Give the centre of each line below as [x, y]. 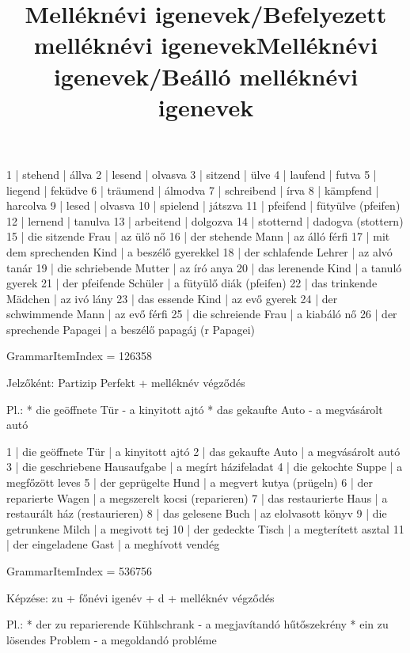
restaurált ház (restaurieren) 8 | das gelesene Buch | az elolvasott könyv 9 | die [197, 513]
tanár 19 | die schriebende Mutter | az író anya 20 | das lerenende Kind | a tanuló [204, 267]
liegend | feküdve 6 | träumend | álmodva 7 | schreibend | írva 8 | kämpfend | [193, 190]
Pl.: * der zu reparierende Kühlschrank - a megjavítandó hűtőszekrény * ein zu [197, 624]
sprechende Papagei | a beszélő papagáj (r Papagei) [131, 329]
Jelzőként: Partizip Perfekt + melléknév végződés [126, 383]
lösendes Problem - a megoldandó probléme [112, 639]
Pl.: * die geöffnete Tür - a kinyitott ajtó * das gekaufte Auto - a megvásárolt [195, 409]
